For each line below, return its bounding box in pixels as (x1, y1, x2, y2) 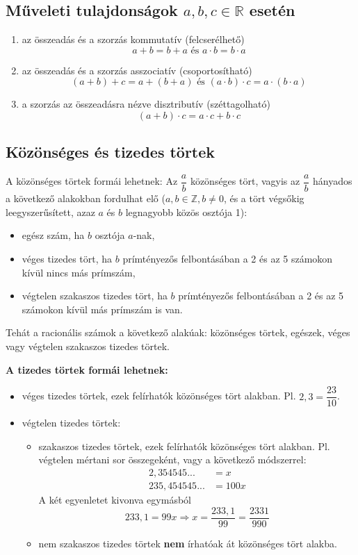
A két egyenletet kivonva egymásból (38, 492, 191, 507)
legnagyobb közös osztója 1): (125, 204, 247, 219)
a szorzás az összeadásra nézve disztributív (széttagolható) (22, 97, 271, 111)
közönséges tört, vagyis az (190, 174, 300, 188)
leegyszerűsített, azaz (6, 204, 95, 219)
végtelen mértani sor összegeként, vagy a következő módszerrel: (38, 452, 307, 467)
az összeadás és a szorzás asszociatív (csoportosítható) (22, 63, 252, 77)
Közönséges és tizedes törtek (6, 141, 215, 163)
